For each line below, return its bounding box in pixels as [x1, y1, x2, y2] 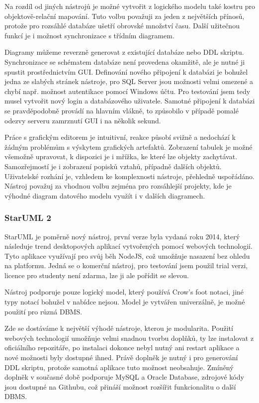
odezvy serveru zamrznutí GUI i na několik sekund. [4, 115, 161, 125]
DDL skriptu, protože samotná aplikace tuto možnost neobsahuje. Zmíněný [4, 362, 234, 372]
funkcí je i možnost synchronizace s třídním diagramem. [4, 30, 174, 40]
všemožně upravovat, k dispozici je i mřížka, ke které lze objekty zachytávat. [4, 151, 238, 162]
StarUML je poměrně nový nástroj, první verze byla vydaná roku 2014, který [4, 231, 240, 241]
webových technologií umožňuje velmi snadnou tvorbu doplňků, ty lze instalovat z [4, 332, 254, 343]
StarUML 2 [4, 211, 52, 224]
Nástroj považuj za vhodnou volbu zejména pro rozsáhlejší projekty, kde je [4, 181, 232, 191]
